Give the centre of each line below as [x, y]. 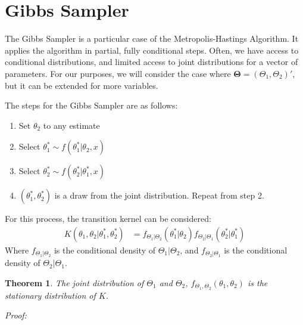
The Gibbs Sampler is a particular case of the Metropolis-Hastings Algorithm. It [152, 38]
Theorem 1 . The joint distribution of [74, 282]
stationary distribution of [50, 295]
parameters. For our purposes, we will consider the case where [118, 73]
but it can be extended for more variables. [82, 85]
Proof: [16, 315]
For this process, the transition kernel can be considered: [108, 219]
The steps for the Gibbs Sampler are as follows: [91, 105]
